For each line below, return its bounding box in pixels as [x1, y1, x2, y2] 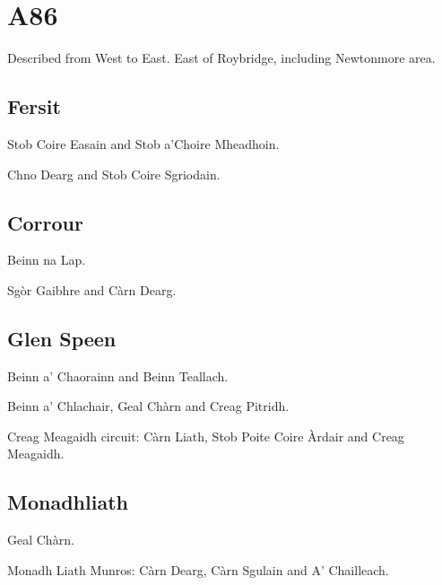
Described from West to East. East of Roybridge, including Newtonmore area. [7, 48, 436, 67]
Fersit [7, 92, 61, 120]
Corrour [7, 208, 83, 236]
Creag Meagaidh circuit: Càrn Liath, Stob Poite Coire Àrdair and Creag [7, 426, 404, 445]
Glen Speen [7, 324, 117, 352]
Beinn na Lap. [7, 250, 86, 269]
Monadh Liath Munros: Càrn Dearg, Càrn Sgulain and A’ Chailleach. [7, 560, 389, 579]
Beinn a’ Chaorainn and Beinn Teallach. [7, 366, 229, 385]
